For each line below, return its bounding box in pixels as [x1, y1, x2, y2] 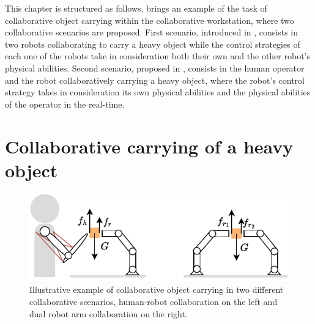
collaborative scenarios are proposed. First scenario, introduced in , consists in [5, 26, 298, 39]
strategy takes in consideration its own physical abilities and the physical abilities [5, 86, 311, 98]
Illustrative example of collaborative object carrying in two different [29, 283, 284, 296]
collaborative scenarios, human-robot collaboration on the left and [29, 295, 278, 307]
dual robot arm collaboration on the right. [29, 307, 188, 320]
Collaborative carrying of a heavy [5, 133, 294, 158]
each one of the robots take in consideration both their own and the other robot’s [5, 50, 310, 62]
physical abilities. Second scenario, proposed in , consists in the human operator [5, 61, 305, 74]
